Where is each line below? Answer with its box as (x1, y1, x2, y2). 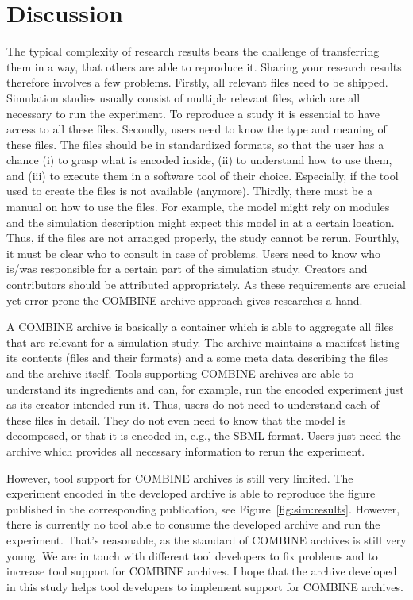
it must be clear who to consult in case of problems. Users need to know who (6, 244, 381, 261)
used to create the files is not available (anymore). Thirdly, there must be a (6, 183, 372, 199)
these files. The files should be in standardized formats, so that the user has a (6, 136, 384, 152)
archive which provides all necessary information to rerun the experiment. (6, 442, 365, 459)
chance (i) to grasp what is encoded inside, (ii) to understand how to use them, (6, 152, 392, 168)
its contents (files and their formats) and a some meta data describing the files (6, 349, 388, 366)
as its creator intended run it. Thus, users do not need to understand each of (6, 396, 380, 413)
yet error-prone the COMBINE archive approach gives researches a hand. (6, 291, 363, 308)
